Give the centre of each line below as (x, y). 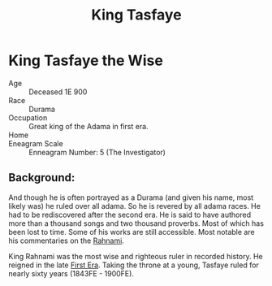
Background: (42, 178)
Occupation (28, 117)
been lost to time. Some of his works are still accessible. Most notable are (132, 232)
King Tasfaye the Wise (86, 61)
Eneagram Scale (36, 143)
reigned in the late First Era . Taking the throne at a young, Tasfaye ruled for (134, 265)
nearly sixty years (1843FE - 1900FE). (71, 273)
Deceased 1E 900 (58, 92)
